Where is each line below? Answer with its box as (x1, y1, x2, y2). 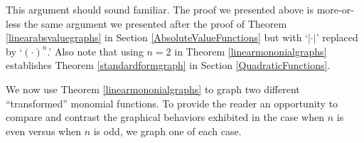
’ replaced (316, 30, 358, 45)
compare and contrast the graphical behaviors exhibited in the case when (6, 110, 324, 125)
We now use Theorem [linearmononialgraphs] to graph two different (6, 81, 300, 96)
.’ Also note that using (47, 43, 144, 58)
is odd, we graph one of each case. (93, 123, 242, 138)
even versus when (6, 123, 81, 138)
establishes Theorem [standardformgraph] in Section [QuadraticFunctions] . (6, 58, 331, 73)
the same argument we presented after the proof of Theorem (23, 16, 287, 31)
